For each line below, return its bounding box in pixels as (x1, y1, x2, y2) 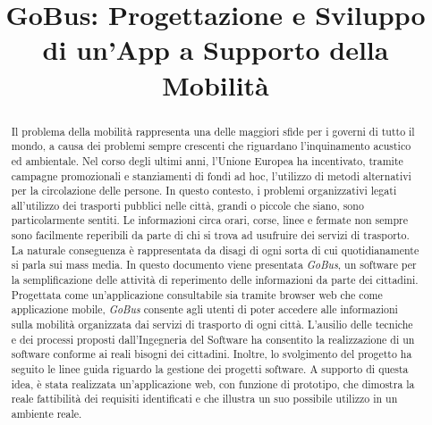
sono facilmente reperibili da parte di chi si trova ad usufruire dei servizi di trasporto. (11, 228, 410, 243)
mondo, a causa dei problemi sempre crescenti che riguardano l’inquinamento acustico (11, 138, 411, 154)
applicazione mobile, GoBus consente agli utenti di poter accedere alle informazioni (11, 302, 398, 317)
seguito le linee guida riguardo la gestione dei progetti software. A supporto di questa (11, 362, 409, 377)
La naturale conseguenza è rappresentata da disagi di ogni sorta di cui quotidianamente (11, 242, 419, 257)
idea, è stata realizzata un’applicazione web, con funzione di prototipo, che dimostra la (11, 376, 415, 391)
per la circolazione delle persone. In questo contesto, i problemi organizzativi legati (11, 183, 397, 198)
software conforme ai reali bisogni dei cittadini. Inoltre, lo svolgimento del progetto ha (11, 346, 412, 362)
